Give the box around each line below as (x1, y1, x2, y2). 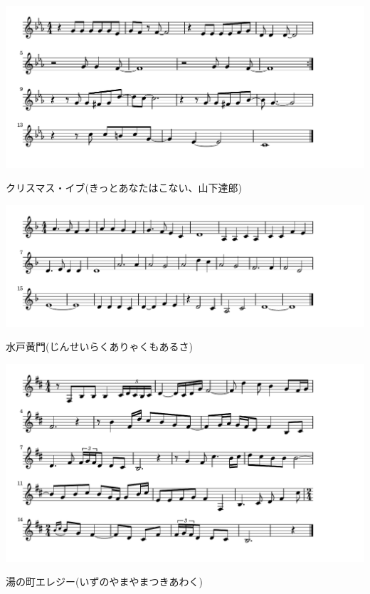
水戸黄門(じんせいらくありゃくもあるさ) (6, 339, 193, 354)
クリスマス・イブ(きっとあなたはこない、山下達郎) (6, 180, 242, 195)
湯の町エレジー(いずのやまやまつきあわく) (6, 574, 203, 589)
